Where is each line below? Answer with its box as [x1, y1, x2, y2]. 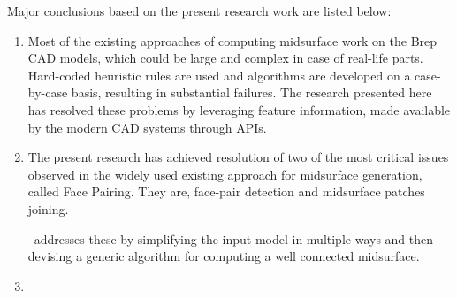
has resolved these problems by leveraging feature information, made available [27, 100, 451, 118]
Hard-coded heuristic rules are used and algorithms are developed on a [27, 65, 411, 84]
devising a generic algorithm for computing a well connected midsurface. [27, 247, 420, 265]
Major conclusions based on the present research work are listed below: [7, 2, 392, 19]
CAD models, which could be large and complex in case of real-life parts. [27, 49, 423, 67]
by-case [27, 83, 68, 102]
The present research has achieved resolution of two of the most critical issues [27, 148, 449, 166]
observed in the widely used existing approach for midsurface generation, [27, 164, 423, 183]
